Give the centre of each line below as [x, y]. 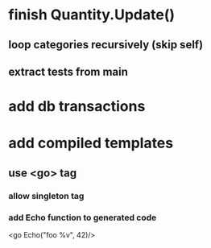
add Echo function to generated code [83, 217]
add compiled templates [91, 143]
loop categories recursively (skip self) [106, 45]
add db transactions [77, 107]
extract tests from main [68, 71]
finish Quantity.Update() [92, 15]
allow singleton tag [46, 196]
